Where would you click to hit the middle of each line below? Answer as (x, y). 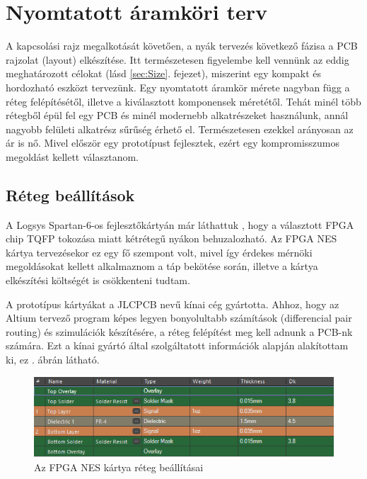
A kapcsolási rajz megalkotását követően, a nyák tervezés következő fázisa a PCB (182, 46)
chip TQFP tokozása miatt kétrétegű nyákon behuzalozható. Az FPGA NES (171, 238)
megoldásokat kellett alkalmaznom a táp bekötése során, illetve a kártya (162, 266)
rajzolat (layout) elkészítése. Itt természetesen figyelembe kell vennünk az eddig (177, 59)
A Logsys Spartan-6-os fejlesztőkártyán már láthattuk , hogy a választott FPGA (180, 224)
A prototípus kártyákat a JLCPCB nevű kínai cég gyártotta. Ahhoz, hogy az (173, 304)
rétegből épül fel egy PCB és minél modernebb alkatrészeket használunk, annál (177, 115)
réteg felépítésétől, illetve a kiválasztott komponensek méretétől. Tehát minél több (183, 101)
